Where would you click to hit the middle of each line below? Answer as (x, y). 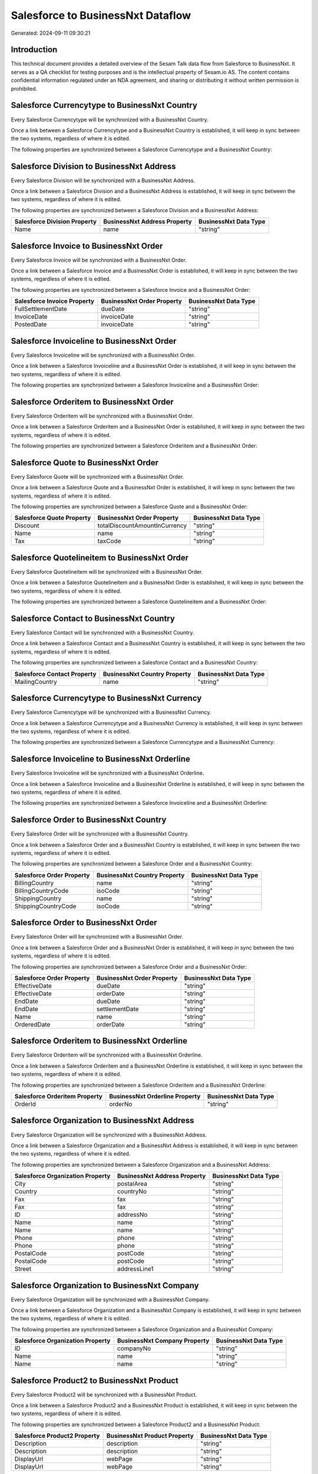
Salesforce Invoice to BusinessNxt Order (87, 246)
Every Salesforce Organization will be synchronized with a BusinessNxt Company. (110, 1299)
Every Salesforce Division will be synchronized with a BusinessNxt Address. (103, 180)
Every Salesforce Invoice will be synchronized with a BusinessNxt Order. (99, 260)
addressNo (132, 1215)
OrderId (25, 1104)
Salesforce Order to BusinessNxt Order (84, 923)
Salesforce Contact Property (55, 674)
